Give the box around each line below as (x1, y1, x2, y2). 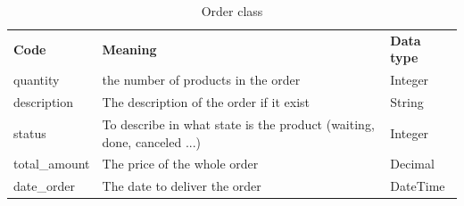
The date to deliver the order (102, 177, 261, 195)
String (390, 93, 424, 111)
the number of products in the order (102, 70, 301, 89)
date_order (13, 177, 75, 195)
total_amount (13, 154, 90, 173)
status (13, 123, 46, 142)
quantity (13, 70, 60, 89)
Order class (201, 2, 263, 20)
